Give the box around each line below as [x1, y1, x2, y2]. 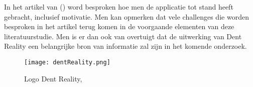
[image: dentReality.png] [24, 58, 110, 66]
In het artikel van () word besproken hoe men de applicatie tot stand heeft [4, 2, 233, 12]
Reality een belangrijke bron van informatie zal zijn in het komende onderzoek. [4, 41, 247, 51]
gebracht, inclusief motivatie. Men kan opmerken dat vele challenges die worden [4, 11, 249, 22]
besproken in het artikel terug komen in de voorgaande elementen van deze [4, 21, 234, 32]
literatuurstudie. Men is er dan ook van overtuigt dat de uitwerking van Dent [4, 31, 242, 41]
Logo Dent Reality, [24, 73, 82, 83]
